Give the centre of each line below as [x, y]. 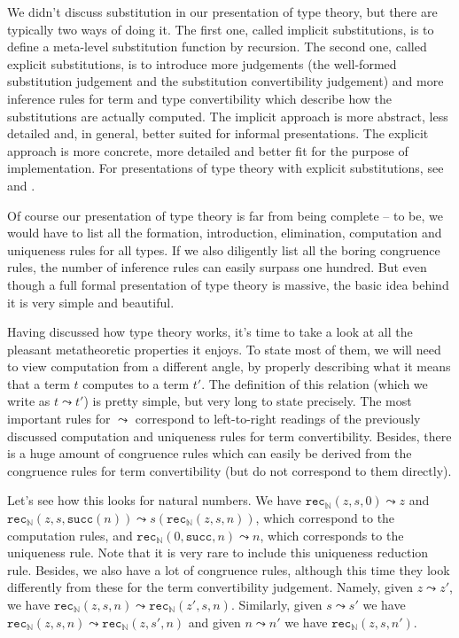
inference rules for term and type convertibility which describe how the [199, 98]
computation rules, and [70, 535]
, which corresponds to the [332, 535]
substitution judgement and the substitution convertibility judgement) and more [226, 81]
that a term [39, 383]
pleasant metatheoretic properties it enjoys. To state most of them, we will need [224, 349]
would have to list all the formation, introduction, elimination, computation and [225, 233]
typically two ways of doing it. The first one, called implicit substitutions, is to [221, 29]
